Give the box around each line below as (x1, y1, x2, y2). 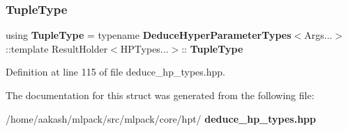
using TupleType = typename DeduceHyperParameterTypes (6, 28, 292, 42)
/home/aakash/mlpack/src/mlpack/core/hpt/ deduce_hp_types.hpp (6, 111, 316, 125)
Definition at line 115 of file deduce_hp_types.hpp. (6, 64, 225, 79)
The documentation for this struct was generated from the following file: (6, 88, 315, 102)
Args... (304, 28, 333, 42)
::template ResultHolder (6, 41, 108, 55)
